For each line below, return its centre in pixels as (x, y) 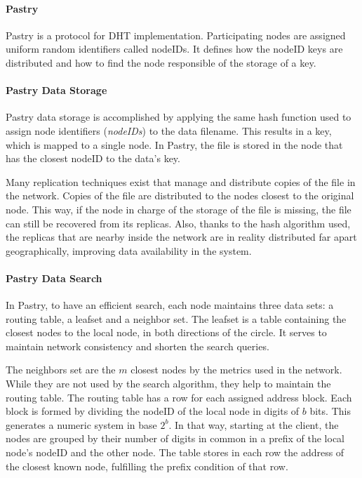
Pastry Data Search (54, 278)
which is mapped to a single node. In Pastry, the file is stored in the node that (174, 144)
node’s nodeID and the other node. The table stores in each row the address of (175, 452)
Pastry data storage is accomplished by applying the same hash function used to (179, 117)
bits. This (330, 411)
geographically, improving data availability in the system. (129, 250)
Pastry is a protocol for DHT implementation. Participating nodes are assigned (176, 35)
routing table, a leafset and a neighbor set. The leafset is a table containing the (176, 318)
